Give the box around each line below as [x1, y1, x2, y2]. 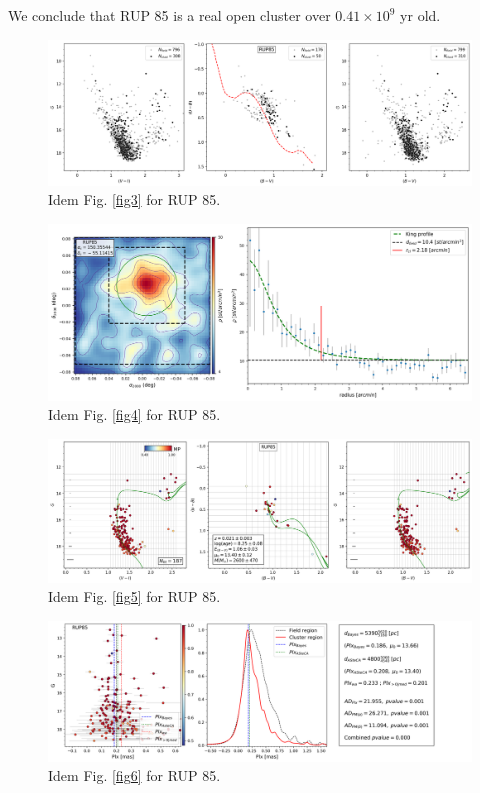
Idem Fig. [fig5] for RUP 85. [48, 586, 221, 607]
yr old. [400, 5, 441, 25]
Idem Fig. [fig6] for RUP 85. [48, 765, 221, 786]
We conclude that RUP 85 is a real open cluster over [8, 5, 331, 25]
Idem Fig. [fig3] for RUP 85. [48, 189, 221, 210]
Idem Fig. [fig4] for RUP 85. [48, 404, 221, 425]
